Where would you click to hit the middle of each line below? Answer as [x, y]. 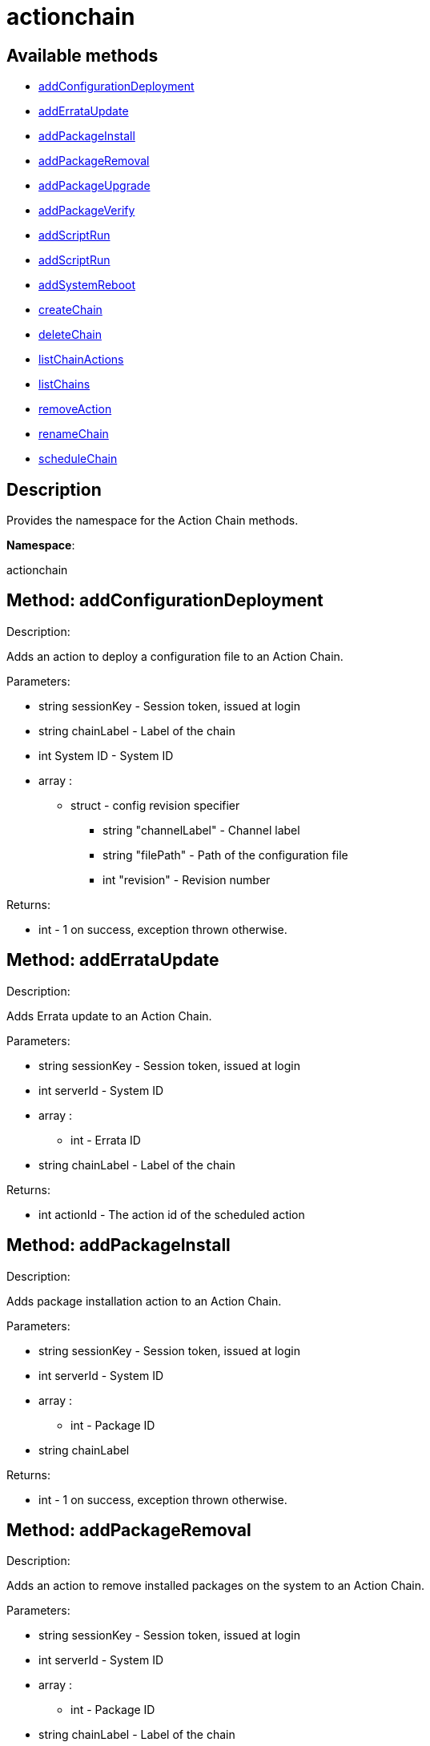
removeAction [75, 409]
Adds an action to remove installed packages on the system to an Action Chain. [216, 1586]
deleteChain [70, 335]
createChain [70, 310]
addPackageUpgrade [94, 186]
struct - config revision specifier [155, 805]
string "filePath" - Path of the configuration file [225, 855]
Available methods [82, 55]
